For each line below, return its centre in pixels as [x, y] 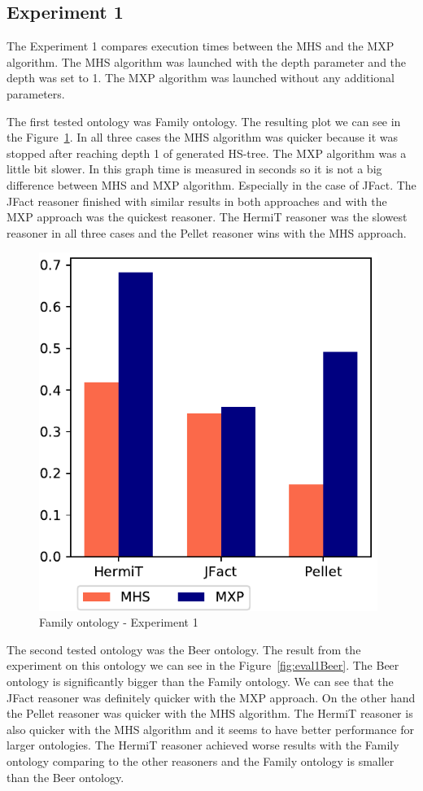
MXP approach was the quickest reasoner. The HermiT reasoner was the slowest [207, 217]
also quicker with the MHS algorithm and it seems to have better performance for [210, 729]
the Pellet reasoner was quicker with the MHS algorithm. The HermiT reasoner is [210, 713]
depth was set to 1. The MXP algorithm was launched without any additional [201, 78]
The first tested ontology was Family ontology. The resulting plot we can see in [204, 121]
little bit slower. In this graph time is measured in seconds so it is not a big [194, 169]
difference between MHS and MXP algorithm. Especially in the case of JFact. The [211, 184]
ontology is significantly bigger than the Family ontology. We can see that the [200, 682]
